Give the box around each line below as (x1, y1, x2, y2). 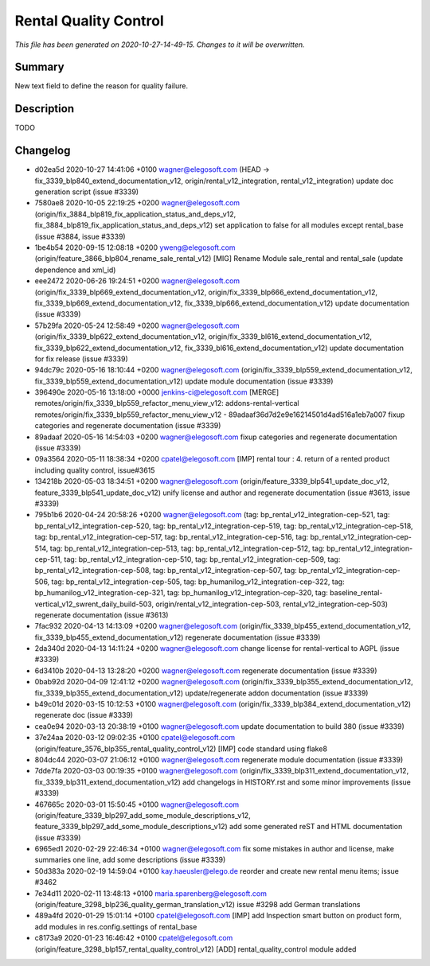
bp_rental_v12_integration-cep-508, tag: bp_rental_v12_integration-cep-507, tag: (34, 566, 298, 575)
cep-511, (34, 554, 63, 564)
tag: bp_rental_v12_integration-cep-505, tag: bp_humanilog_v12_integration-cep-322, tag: (51, 577, 346, 586)
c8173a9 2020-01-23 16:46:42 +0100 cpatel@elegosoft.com (34, 933, 233, 943)
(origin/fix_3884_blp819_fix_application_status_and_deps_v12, (34, 209, 236, 219)
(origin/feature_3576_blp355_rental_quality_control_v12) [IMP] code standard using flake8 (34, 744, 328, 754)
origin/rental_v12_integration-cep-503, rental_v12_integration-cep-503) (155, 599, 389, 609)
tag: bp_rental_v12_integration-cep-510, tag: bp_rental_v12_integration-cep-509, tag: (64, 554, 341, 564)
